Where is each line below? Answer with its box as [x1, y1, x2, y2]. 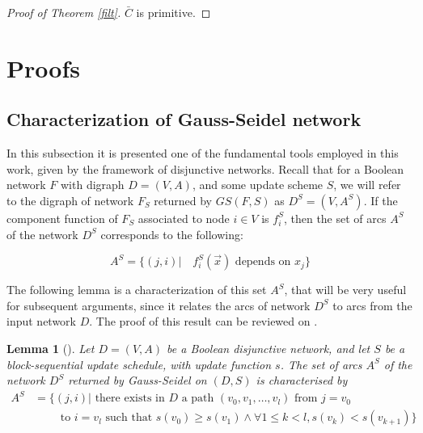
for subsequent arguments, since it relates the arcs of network [6, 296, 311, 313]
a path [181, 393, 214, 405]
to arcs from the [332, 296, 412, 313]
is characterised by [256, 372, 348, 389]
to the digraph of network [6, 191, 134, 208]
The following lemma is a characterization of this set [6, 281, 267, 298]
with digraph [60, 176, 125, 193]
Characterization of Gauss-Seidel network [6, 107, 362, 132]
